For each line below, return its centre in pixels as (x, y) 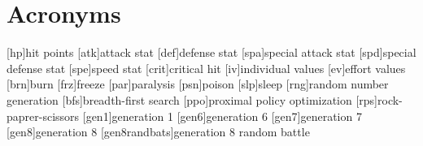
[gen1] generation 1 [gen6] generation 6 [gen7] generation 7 (222, 116)
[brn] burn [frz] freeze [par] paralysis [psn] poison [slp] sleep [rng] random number (198, 84)
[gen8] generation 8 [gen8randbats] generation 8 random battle (158, 132)
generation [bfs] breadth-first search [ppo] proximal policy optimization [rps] (192, 99)
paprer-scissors (43, 116)
